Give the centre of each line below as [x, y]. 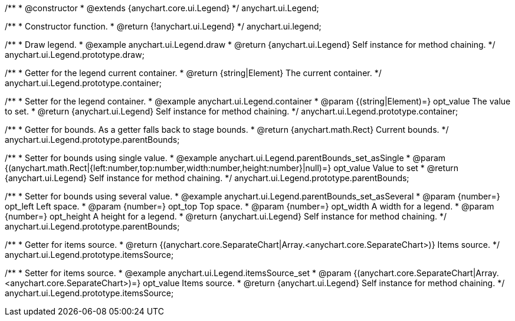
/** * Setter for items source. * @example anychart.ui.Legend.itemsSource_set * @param [178, 273]
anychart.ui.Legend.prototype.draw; [75, 55]
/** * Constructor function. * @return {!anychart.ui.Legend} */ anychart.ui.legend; [163, 26]
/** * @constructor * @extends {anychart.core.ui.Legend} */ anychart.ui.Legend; [162, 8]
